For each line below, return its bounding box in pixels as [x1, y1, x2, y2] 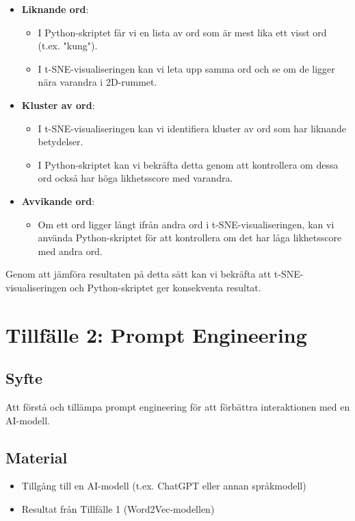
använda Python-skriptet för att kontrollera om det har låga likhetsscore [38, 230, 342, 245]
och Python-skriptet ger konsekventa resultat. [69, 280, 261, 294]
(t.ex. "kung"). [38, 38, 98, 53]
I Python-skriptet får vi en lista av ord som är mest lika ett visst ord [38, 25, 327, 39]
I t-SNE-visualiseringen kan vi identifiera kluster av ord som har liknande [38, 121, 346, 135]
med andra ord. [38, 243, 103, 258]
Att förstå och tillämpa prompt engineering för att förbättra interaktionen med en [5, 400, 350, 414]
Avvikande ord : [21, 193, 95, 208]
